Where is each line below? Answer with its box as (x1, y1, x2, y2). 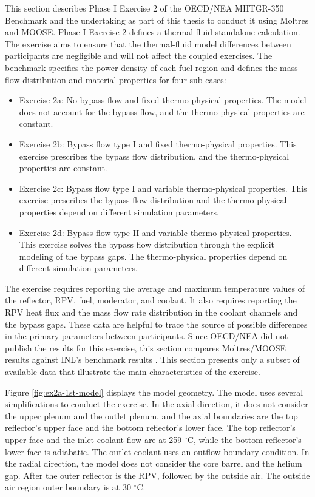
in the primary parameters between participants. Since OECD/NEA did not (5, 330, 288, 342)
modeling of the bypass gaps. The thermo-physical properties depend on (19, 249, 288, 262)
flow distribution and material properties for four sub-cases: (5, 73, 226, 86)
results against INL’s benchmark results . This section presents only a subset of (5, 353, 300, 366)
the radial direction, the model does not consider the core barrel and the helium (5, 457, 302, 470)
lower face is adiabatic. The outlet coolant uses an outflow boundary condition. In (5, 445, 310, 458)
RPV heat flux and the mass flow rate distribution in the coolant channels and (5, 306, 298, 319)
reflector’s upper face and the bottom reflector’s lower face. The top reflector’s (5, 421, 296, 434)
